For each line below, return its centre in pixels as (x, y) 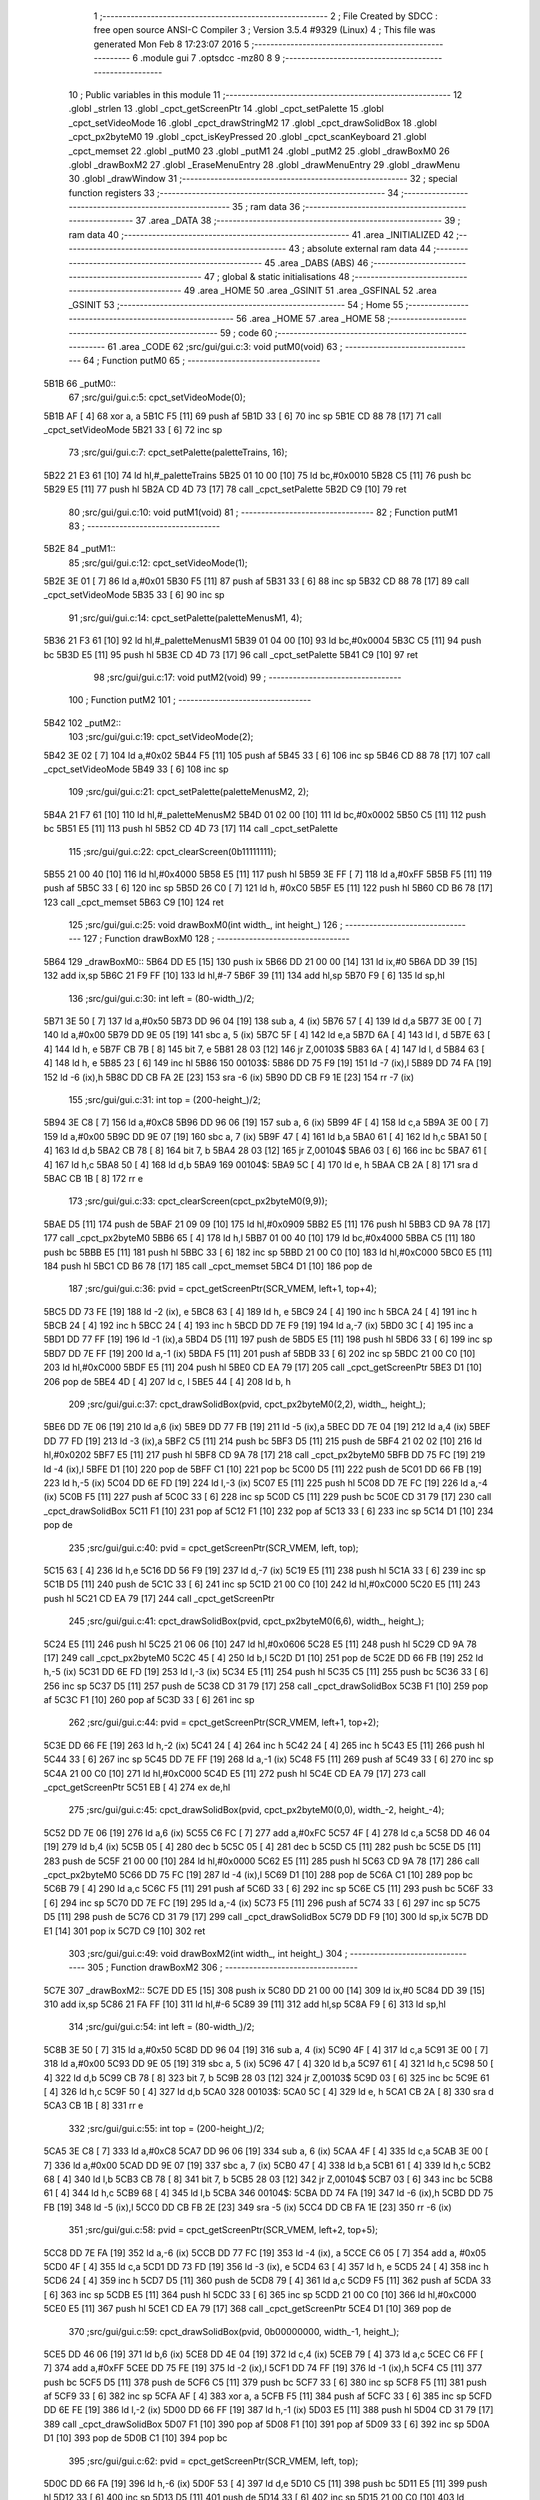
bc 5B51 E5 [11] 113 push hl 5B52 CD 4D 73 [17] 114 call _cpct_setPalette (191, 829)
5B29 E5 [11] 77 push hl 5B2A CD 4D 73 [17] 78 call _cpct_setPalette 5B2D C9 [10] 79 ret (225, 489)
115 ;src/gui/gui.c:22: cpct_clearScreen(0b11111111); (172, 851)
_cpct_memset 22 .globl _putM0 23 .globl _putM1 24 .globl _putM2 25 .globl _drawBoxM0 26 (259, 151)
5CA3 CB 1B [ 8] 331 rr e (93, 2106)
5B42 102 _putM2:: (82, 722)
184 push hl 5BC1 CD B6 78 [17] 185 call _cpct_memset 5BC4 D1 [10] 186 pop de (208, 1266)
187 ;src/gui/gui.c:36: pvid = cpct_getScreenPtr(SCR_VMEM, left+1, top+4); (222, 1289)
